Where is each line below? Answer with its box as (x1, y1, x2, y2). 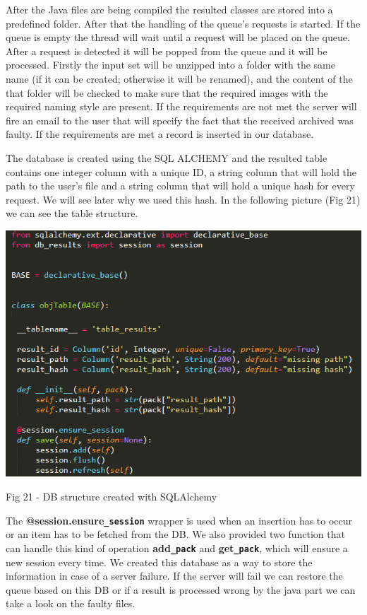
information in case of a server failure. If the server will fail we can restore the (6, 568, 343, 583)
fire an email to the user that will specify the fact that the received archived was (6, 112, 354, 127)
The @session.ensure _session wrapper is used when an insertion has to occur (6, 512, 353, 527)
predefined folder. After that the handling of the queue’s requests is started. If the (6, 16, 361, 30)
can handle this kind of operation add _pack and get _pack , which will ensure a (6, 540, 348, 555)
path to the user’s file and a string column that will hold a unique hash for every (6, 178, 355, 193)
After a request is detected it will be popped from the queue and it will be (6, 43, 327, 58)
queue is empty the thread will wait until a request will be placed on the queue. (6, 30, 350, 45)
